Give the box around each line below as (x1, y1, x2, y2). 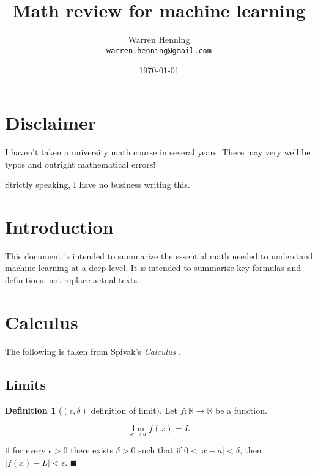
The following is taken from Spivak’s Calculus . (5, 345, 181, 357)
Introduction (5, 214, 114, 239)
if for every (5, 444, 46, 456)
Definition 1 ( (5, 403, 62, 416)
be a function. (215, 403, 267, 416)
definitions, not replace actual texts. (5, 274, 139, 286)
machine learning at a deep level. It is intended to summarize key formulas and (5, 261, 301, 274)
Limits (5, 374, 46, 393)
